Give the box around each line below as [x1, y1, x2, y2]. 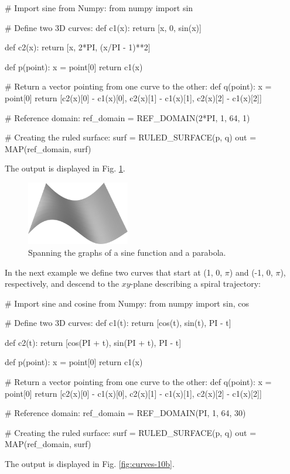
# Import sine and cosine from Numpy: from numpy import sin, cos [5, 297, 249, 309]
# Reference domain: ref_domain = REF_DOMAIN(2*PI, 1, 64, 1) [5, 111, 250, 123]
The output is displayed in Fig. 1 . [5, 162, 125, 174]
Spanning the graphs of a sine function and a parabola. [28, 246, 226, 258]
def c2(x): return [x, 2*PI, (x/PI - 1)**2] [5, 41, 151, 53]
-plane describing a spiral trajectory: [130, 277, 261, 290]
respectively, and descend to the [5, 277, 120, 290]
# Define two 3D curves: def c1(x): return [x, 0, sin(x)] [5, 21, 202, 33]
